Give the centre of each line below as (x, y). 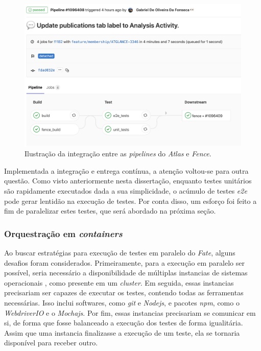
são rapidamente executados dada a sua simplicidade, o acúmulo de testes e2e (126, 191)
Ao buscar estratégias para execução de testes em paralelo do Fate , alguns (120, 253)
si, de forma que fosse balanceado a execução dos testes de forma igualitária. (124, 323)
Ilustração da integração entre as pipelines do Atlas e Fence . (118, 154)
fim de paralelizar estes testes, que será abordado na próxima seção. (110, 211)
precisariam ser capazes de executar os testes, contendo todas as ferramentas (124, 292)
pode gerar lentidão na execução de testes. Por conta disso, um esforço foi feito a (130, 201)
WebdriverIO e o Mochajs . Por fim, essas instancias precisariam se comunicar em (130, 312)
